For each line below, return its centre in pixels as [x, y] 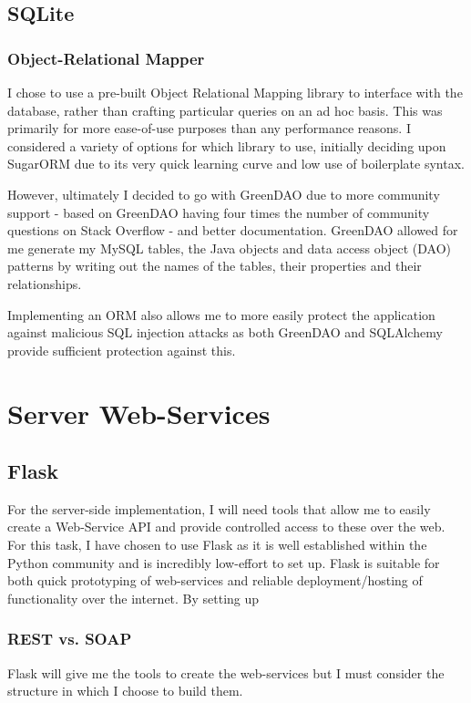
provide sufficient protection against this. [122, 350]
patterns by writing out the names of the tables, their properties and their [215, 266]
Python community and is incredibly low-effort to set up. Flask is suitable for [224, 562]
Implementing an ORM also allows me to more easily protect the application [221, 314]
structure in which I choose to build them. [125, 691]
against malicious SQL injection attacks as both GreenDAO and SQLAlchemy [225, 332]
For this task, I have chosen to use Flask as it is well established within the [217, 545]
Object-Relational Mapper [106, 58]
